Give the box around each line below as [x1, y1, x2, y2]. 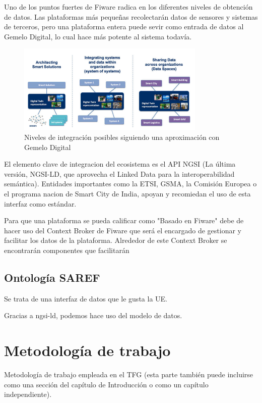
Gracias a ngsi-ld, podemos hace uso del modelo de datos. [4, 310, 182, 321]
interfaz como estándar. [4, 198, 77, 209]
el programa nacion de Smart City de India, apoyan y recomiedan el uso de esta [4, 188, 251, 198]
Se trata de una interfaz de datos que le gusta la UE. [4, 293, 167, 304]
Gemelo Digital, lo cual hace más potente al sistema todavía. [4, 31, 192, 41]
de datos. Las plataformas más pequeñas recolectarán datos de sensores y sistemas [4, 11, 258, 22]
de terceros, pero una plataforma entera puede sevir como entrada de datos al [4, 21, 244, 32]
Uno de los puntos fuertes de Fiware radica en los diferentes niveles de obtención [4, 2, 253, 12]
